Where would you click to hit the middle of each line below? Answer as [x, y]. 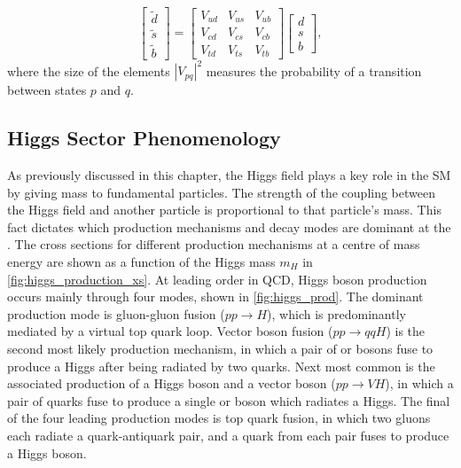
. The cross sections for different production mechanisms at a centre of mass [214, 244]
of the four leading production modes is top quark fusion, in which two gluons [219, 418]
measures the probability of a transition [314, 70]
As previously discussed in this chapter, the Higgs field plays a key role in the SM [229, 175]
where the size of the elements [89, 70]
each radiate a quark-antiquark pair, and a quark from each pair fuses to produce [228, 435]
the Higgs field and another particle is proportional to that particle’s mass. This [224, 210]
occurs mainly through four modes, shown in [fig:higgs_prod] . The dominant [215, 296]
